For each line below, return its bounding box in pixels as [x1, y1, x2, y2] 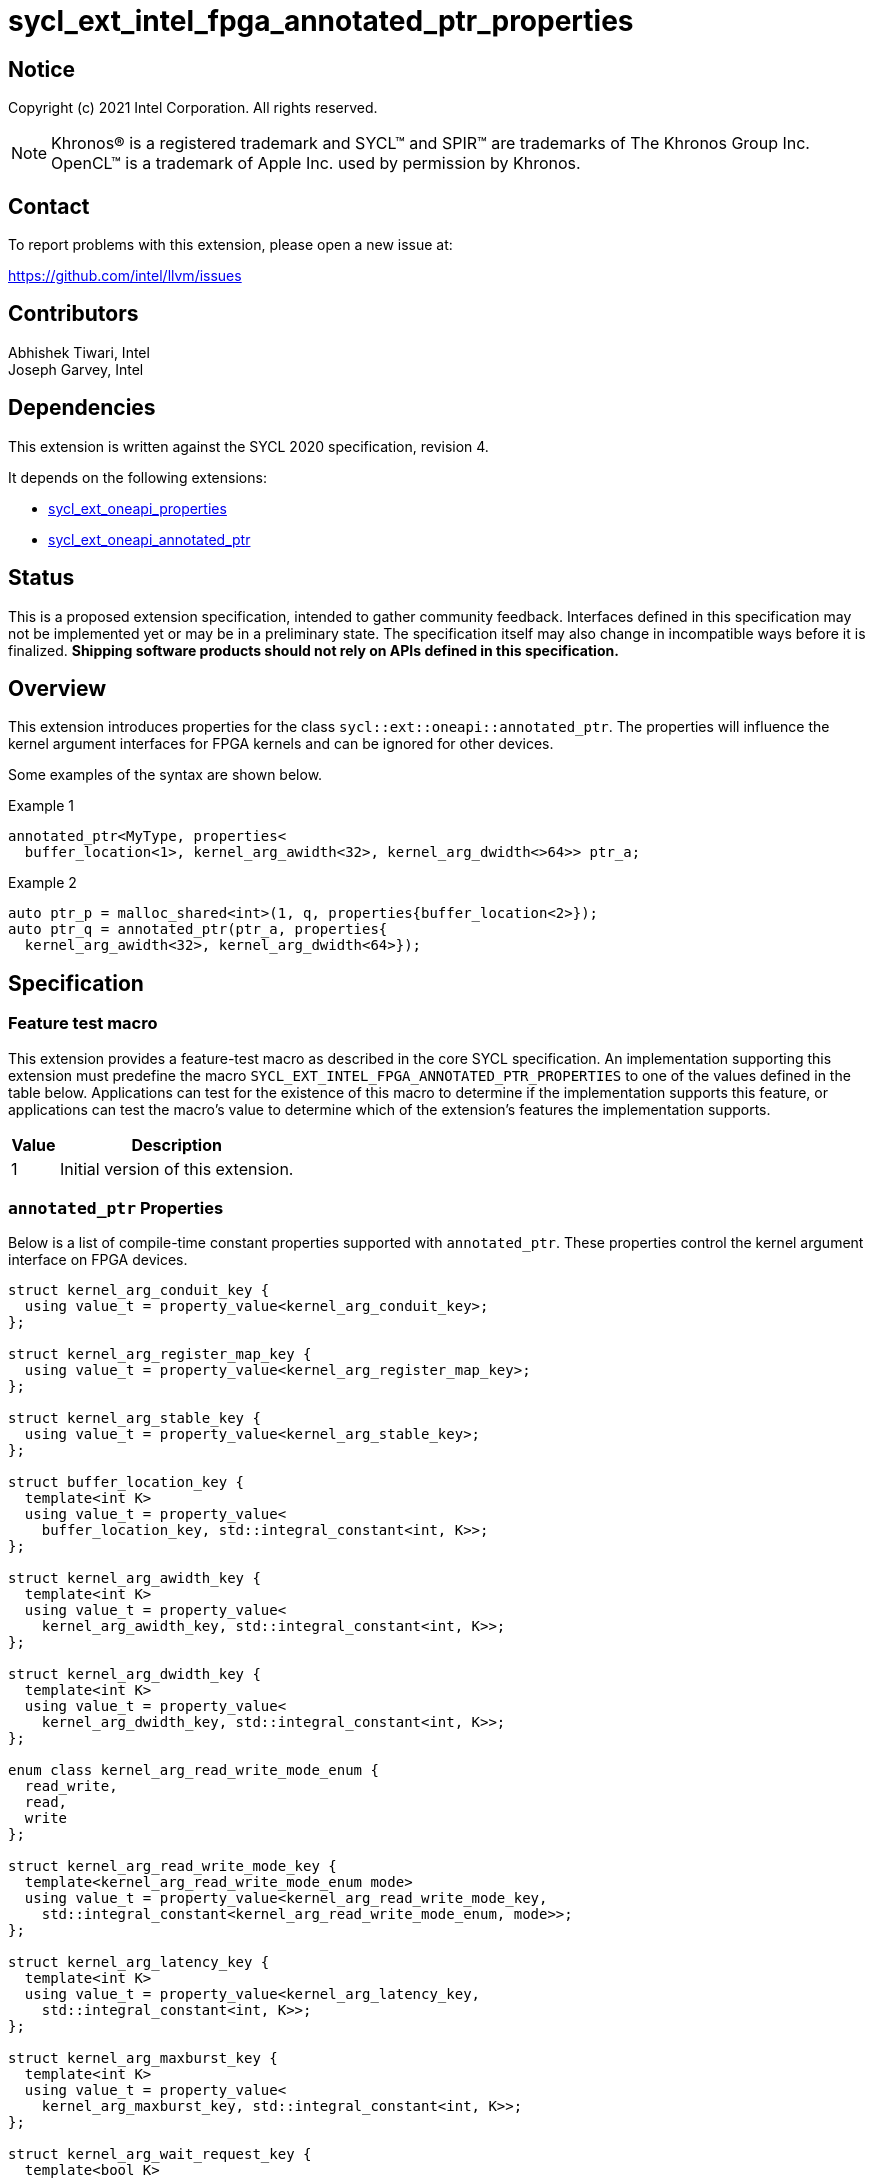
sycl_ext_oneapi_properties [48, 499, 227, 517]
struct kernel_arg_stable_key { [8, 1410, 261, 1427]
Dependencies [8, 395, 156, 421]
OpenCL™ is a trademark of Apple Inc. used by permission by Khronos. [51, 153, 581, 174]
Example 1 [8, 797, 74, 815]
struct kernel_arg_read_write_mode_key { [8, 1858, 337, 1875]
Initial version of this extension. [60, 1158, 294, 1179]
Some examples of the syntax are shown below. [8, 766, 323, 784]
